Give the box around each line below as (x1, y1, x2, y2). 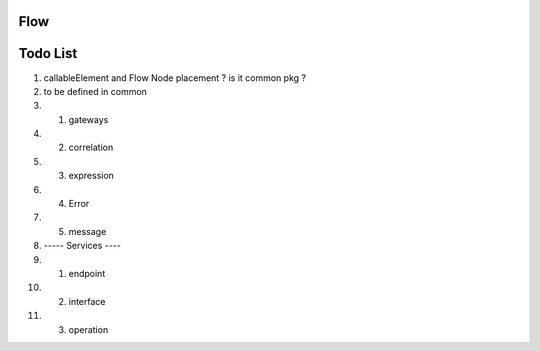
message (68, 225, 107, 237)
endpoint (68, 268, 106, 279)
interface (68, 295, 106, 307)
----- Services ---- (43, 240, 122, 252)
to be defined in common (43, 85, 147, 97)
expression (68, 170, 115, 182)
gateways (68, 113, 109, 125)
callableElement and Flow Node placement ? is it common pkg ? (43, 71, 307, 84)
